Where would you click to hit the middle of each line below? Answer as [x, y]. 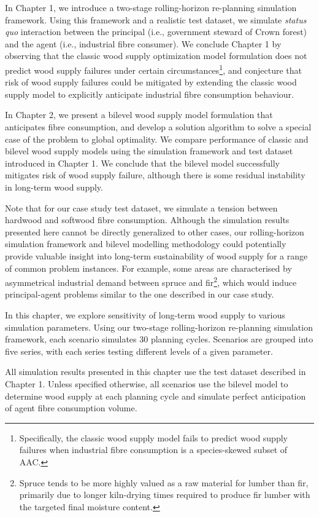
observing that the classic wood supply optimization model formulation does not [156, 56]
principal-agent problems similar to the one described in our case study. [140, 294]
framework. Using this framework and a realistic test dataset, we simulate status [156, 19]
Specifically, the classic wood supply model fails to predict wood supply [153, 437]
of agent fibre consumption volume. [71, 408]
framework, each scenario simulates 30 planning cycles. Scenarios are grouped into [159, 339]
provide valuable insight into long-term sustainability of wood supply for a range [156, 255]
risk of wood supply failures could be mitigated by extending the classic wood [151, 82]
